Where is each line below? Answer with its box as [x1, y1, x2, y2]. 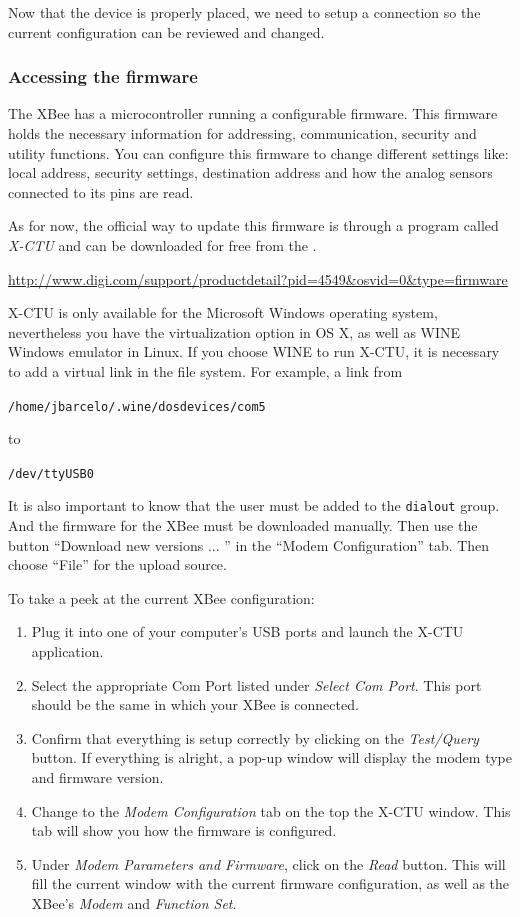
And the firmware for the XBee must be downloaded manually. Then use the [8, 515, 478, 536]
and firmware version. [31, 767, 164, 788]
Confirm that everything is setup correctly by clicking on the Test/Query [31, 727, 479, 748]
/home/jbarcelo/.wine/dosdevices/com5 [8, 399, 266, 414]
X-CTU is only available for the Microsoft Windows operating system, [8, 302, 438, 323]
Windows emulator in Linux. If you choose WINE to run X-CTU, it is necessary [8, 341, 500, 362]
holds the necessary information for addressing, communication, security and [8, 123, 477, 143]
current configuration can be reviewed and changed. [8, 21, 325, 42]
